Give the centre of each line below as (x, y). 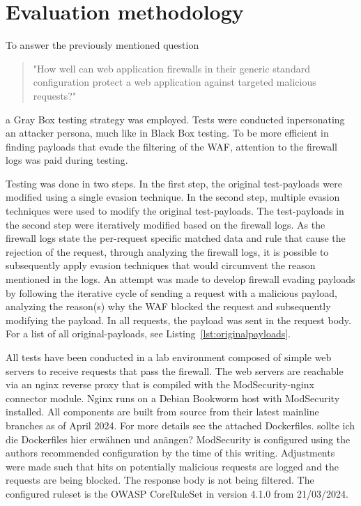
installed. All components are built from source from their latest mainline (162, 412)
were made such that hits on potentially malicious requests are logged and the (172, 466)
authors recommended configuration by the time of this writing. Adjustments (170, 453)
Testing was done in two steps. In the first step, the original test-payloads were (174, 183)
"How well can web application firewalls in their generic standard (171, 68)
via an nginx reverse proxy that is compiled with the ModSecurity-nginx (160, 384)
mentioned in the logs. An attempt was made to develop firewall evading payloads (180, 279)
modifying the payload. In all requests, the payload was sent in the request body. (178, 320)
